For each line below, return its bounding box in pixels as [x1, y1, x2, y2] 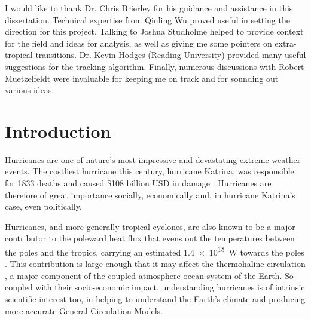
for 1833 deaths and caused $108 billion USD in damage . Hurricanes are [5, 177, 272, 189]
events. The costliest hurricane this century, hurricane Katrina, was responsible [5, 165, 294, 177]
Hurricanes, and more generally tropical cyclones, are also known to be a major [5, 220, 295, 232]
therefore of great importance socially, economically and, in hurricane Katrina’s [5, 188, 295, 201]
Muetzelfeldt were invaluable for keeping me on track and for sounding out [5, 72, 279, 84]
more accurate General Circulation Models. [5, 304, 163, 317]
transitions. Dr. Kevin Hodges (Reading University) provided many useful [35, 48, 306, 61]
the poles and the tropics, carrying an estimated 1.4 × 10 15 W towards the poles [5, 244, 304, 258]
